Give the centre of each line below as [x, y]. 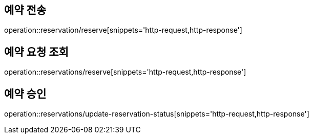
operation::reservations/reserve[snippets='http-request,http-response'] [125, 72]
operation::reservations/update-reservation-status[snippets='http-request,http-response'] [157, 114]
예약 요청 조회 [36, 52]
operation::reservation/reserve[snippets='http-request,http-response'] [123, 30]
